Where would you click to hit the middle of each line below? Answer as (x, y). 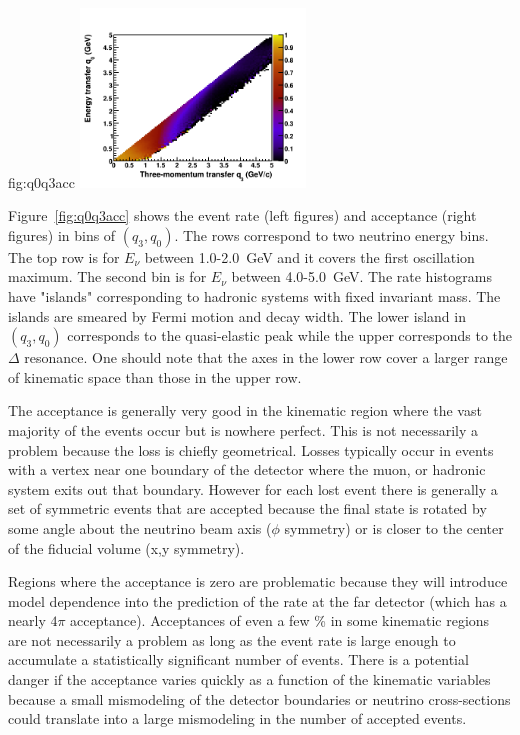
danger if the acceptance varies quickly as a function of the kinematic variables (249, 679)
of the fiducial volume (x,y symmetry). (126, 547)
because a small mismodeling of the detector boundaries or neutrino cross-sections (259, 698)
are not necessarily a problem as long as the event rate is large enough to (232, 639)
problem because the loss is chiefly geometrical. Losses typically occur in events (251, 449)
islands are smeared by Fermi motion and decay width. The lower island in (237, 315)
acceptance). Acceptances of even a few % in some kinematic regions (280, 620)
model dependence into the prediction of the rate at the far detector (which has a (257, 600)
